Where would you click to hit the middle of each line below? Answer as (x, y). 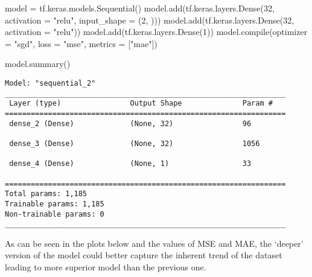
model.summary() (38, 64)
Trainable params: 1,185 (55, 204)
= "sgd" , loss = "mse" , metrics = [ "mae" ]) (81, 43)
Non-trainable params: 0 (55, 214)
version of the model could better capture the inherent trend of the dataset (144, 255)
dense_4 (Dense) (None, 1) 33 (130, 164)
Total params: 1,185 (46, 194)
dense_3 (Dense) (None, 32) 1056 (135, 143)
